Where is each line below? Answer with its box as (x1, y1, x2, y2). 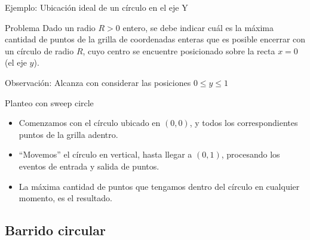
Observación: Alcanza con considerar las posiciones (5, 76, 191, 88)
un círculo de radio (5, 44, 74, 57)
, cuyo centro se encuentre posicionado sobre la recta (82, 44, 275, 57)
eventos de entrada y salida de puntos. (19, 159, 159, 172)
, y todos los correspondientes (189, 116, 298, 129)
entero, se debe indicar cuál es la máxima (122, 21, 274, 33)
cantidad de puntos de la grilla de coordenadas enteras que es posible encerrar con (5, 33, 306, 45)
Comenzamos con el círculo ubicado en (19, 116, 161, 129)
